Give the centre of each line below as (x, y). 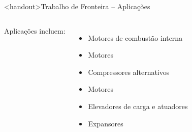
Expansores (106, 123)
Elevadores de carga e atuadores (138, 106)
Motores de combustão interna (135, 37)
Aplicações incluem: (35, 30)
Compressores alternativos (129, 72)
